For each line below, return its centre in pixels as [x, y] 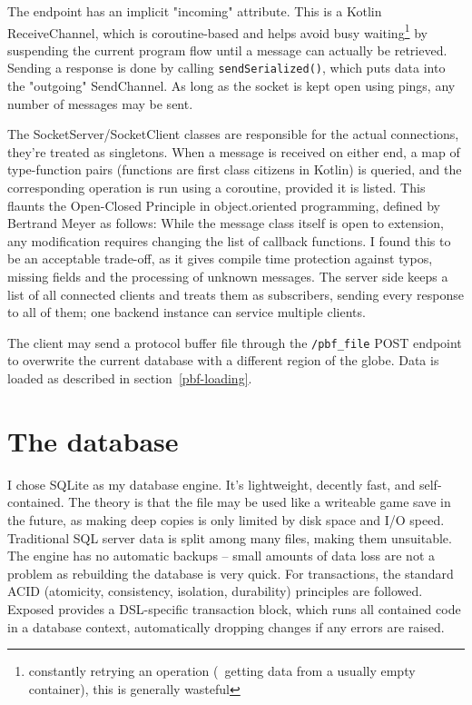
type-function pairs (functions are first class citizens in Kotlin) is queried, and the [235, 169]
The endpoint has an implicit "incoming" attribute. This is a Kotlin [195, 11]
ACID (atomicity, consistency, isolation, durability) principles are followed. [215, 591]
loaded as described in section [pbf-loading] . [130, 378]
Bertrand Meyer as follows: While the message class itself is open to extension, [226, 223]
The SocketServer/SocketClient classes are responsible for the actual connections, [233, 134]
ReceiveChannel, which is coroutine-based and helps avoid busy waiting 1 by [217, 31]
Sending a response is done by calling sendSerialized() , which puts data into [226, 68]
